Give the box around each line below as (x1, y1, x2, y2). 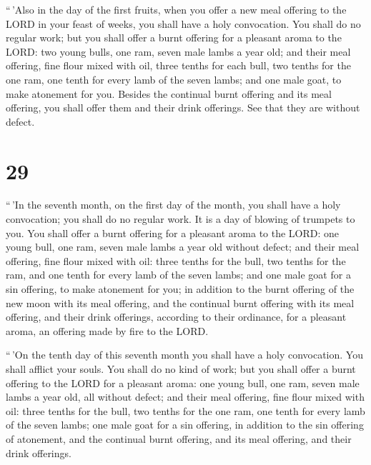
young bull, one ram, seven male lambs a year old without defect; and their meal (6, 239, 360, 254)
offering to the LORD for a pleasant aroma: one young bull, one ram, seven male (6, 375, 360, 390)
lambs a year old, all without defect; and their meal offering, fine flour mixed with (6, 389, 365, 404)
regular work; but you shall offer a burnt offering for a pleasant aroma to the (6, 30, 342, 45)
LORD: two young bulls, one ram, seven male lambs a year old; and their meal (6, 44, 351, 59)
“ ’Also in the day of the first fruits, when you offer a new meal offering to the (6, 2, 347, 16)
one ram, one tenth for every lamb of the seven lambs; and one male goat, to (6, 71, 342, 86)
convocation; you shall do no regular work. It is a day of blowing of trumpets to (6, 211, 355, 226)
